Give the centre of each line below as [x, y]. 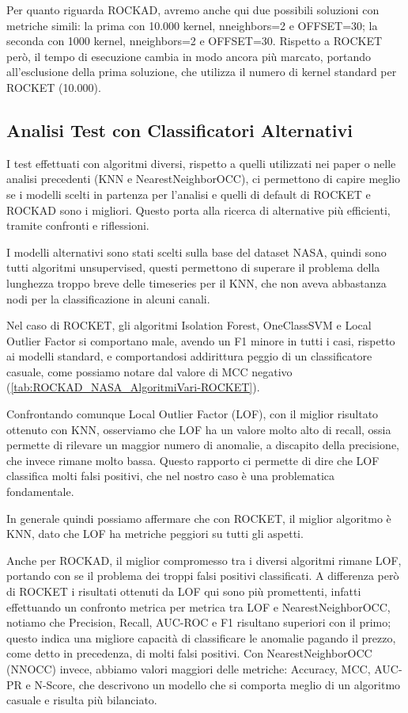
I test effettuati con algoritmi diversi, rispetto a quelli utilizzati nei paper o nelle [201, 163]
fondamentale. [40, 492]
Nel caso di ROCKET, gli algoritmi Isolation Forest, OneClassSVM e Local [189, 325]
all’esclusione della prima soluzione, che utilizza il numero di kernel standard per [202, 72]
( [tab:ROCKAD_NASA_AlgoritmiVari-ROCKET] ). [133, 387]
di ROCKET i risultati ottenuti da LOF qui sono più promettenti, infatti [184, 591]
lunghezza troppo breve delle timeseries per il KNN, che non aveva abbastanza [196, 282]
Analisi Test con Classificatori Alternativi [179, 130]
